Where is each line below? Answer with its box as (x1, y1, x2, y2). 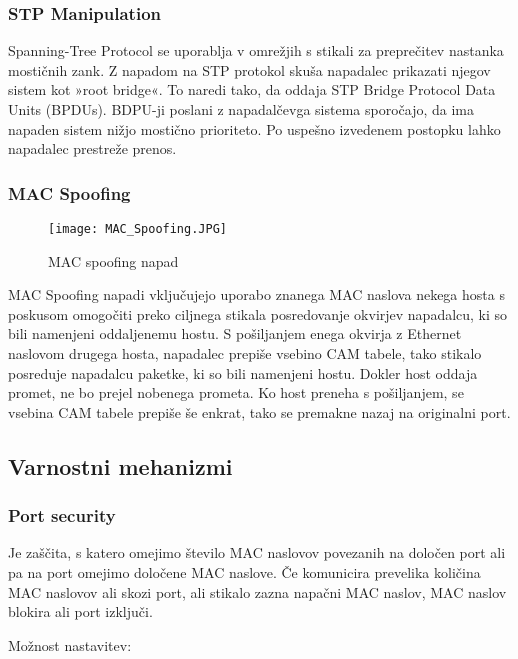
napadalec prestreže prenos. (8, 138, 177, 159)
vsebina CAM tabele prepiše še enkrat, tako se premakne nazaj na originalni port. (8, 401, 511, 422)
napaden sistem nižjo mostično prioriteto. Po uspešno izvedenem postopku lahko (8, 118, 501, 139)
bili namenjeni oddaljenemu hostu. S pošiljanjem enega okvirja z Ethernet (8, 323, 462, 344)
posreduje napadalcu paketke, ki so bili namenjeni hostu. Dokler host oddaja (8, 362, 478, 383)
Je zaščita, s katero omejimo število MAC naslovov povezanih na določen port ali (8, 542, 506, 563)
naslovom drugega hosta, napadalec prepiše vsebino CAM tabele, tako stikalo (8, 343, 482, 364)
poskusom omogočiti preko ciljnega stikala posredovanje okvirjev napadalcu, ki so (8, 303, 508, 324)
